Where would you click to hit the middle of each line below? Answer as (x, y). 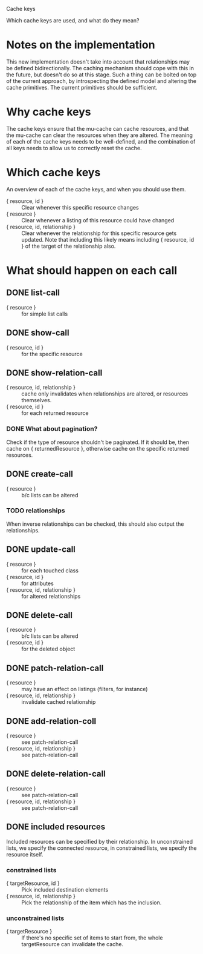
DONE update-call (41, 550)
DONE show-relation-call (54, 373)
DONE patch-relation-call (55, 668)
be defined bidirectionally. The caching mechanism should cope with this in (100, 68)
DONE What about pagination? (52, 429)
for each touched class (50, 570)
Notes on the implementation (81, 45)
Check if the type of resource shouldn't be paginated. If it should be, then (98, 442)
